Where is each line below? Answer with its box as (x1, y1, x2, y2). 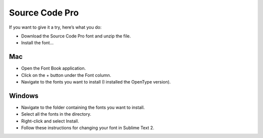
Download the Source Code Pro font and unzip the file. (21, 33, 131, 39)
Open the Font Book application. (21, 66, 86, 71)
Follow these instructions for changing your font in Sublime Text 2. (21, 125, 154, 131)
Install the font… (21, 40, 54, 46)
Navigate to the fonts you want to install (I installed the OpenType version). (21, 79, 171, 85)
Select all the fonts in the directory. (21, 111, 92, 117)
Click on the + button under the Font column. (21, 72, 112, 78)
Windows (9, 91, 38, 100)
